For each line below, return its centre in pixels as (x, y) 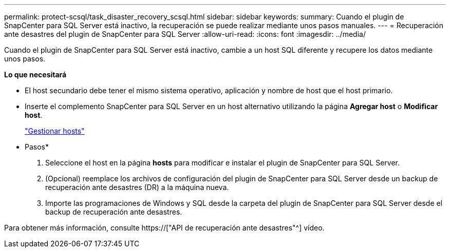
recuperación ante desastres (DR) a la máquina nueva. (137, 187)
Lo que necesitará (35, 75)
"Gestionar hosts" (55, 131)
